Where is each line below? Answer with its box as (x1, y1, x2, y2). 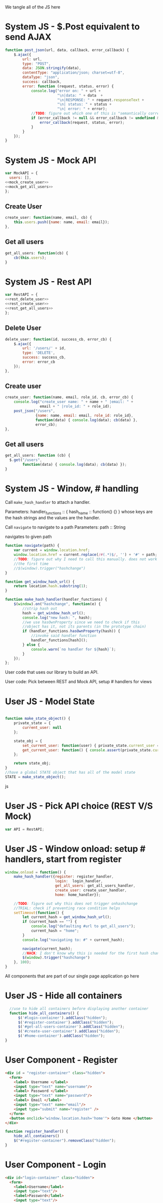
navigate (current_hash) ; (22, 946, 73, 951)
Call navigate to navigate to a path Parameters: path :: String (5, 524, 126, 530)
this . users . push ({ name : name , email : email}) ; (14, 220, 110, 225)
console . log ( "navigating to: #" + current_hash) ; (22, 937, 125, 942)
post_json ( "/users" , (14, 409, 55, 414)
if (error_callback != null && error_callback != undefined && (31, 115, 162, 121)
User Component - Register (5, 1054, 118, 1066)
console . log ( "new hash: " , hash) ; (22, 615, 92, 620)
